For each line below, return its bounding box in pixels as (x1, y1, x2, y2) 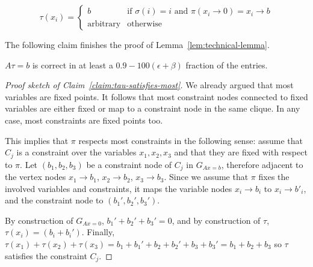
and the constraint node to (5, 194, 104, 206)
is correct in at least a (32, 58, 113, 71)
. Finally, (81, 226, 115, 238)
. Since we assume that (164, 170, 249, 183)
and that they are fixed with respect (174, 146, 308, 158)
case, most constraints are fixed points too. (5, 113, 163, 126)
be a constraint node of (86, 158, 172, 170)
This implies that (5, 134, 69, 146)
